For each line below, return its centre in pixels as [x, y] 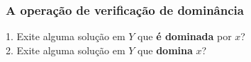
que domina [165, 50]
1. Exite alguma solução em [66, 36]
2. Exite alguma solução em [66, 50]
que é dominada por [185, 36]
